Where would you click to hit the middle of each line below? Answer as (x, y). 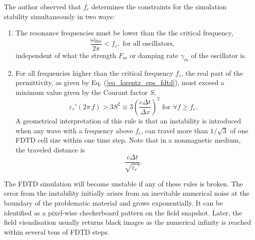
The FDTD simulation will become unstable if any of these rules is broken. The (124, 183)
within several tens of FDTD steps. (57, 231)
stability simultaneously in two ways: (59, 16)
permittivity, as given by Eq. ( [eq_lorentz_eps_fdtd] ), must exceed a (120, 82)
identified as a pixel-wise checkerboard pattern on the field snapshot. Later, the (123, 212)
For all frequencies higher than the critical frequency (94, 73)
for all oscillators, (149, 44)
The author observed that (43, 6)
